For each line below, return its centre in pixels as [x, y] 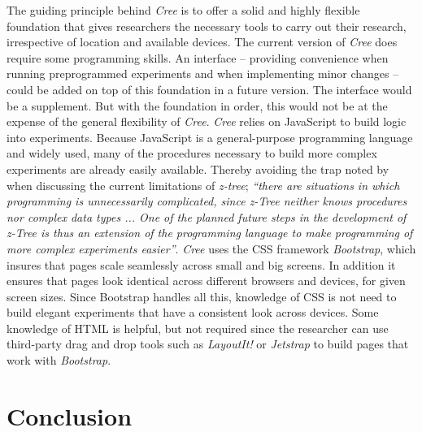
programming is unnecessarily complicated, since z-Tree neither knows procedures [207, 201]
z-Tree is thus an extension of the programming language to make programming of [210, 233]
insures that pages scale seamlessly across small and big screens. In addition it [201, 264]
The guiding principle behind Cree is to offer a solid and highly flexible [183, 10]
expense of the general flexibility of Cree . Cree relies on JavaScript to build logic [207, 121]
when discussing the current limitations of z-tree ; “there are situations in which [203, 185]
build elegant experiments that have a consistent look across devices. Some [193, 312]
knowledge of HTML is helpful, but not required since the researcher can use [198, 328]
